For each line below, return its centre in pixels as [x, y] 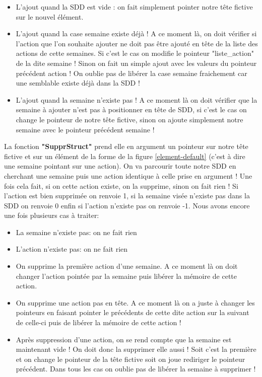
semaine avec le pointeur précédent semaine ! [85, 129]
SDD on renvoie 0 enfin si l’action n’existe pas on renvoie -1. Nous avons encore [127, 205]
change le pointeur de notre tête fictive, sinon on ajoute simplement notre [129, 119]
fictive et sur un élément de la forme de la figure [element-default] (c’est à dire [125, 156]
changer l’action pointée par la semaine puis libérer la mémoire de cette [126, 276]
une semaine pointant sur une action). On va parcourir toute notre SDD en [120, 166]
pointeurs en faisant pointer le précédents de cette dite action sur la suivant [133, 312]
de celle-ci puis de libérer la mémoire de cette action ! [99, 322]
